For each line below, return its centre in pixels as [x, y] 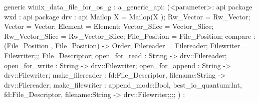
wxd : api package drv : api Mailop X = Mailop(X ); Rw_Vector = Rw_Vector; [127, 16]
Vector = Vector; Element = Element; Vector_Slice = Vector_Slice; [109, 26]
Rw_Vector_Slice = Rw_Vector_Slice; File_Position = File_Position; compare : [130, 36]
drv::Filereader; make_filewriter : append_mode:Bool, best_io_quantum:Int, [123, 84]
